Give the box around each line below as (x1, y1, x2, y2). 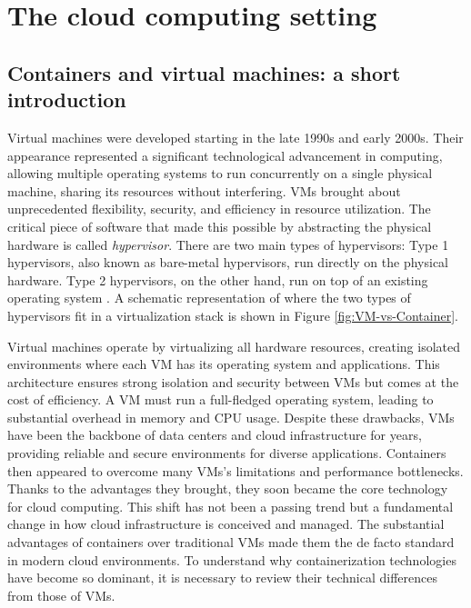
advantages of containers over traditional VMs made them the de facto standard (7, 533, 455, 552)
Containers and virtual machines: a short (7, 58, 401, 86)
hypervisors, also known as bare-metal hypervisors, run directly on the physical (7, 253, 448, 272)
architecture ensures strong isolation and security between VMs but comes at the (7, 372, 459, 391)
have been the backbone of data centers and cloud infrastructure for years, (7, 425, 422, 444)
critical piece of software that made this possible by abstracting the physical (7, 216, 432, 235)
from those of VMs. (7, 585, 115, 604)
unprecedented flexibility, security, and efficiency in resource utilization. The (7, 199, 431, 218)
